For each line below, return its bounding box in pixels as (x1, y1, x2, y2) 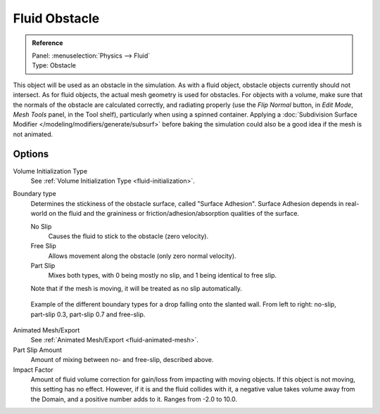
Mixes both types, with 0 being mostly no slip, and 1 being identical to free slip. (48, 271, 277, 280)
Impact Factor (13, 366, 53, 374)
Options (13, 148, 49, 160)
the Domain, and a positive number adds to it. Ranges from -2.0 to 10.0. (30, 394, 237, 403)
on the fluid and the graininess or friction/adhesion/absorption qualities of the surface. (48, 209, 299, 218)
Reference (32, 39, 63, 47)
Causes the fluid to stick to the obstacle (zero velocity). (48, 232, 209, 240)
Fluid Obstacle (13, 11, 100, 26)
